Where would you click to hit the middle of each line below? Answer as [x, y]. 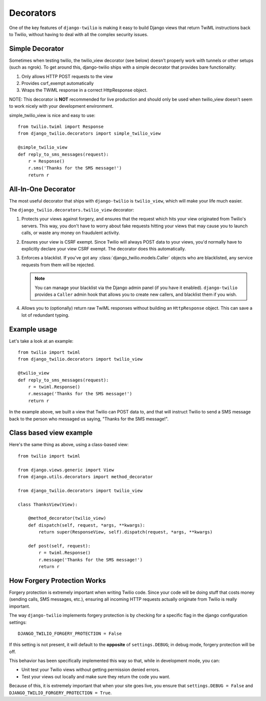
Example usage [33, 329]
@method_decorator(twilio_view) [67, 518]
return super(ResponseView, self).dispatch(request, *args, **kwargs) [126, 532]
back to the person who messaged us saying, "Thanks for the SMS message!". [89, 419]
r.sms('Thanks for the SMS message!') [75, 168]
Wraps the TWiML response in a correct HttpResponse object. [84, 90]
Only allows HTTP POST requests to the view [67, 76]
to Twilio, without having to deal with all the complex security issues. [79, 34]
